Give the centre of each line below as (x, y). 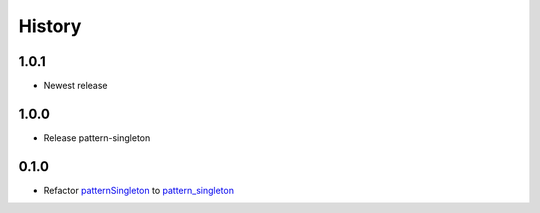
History (50, 26)
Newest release (76, 86)
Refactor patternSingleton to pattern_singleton (139, 190)
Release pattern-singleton (97, 137)
